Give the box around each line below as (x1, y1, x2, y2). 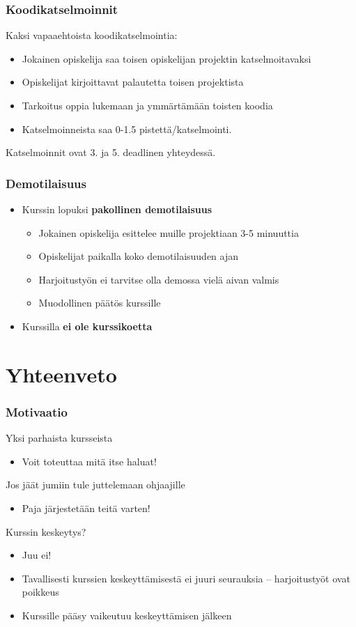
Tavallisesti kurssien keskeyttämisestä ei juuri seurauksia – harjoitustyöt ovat (22, 571, 350, 585)
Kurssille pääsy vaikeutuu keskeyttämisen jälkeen (22, 607, 232, 622)
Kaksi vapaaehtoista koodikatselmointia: (6, 28, 178, 42)
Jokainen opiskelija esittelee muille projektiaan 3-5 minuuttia (38, 225, 299, 240)
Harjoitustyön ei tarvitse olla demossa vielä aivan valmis (38, 272, 279, 286)
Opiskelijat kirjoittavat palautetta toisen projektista (22, 75, 244, 89)
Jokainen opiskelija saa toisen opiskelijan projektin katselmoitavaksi (22, 51, 311, 65)
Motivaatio (6, 403, 68, 420)
